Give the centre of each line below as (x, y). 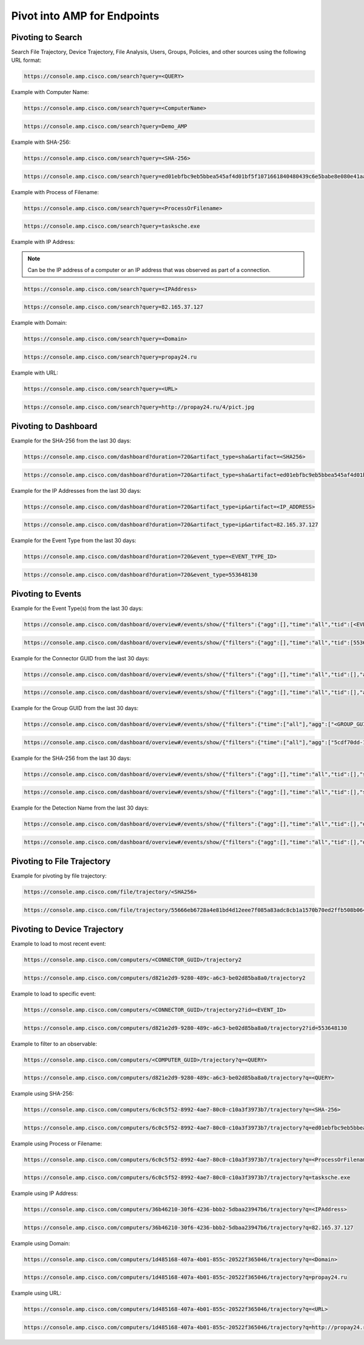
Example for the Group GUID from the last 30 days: (75, 708)
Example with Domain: (39, 323)
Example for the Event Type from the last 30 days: (74, 541)
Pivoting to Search (47, 37)
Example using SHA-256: (42, 1094)
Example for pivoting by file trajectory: (59, 876)
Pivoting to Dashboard (54, 426)
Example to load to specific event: (54, 994)
